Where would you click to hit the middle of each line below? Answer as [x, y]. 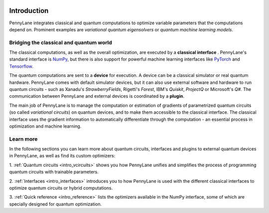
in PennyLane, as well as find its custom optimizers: [62, 156]
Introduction [29, 11]
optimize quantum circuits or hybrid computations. [61, 188]
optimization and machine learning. [45, 126]
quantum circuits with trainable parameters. [54, 172]
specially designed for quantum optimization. [56, 204]
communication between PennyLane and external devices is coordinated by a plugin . [97, 96]
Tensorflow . [21, 66]
